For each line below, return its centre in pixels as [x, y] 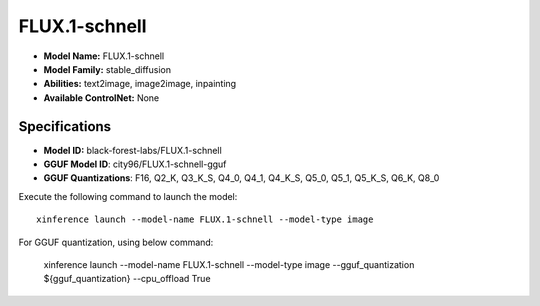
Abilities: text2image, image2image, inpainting [140, 84]
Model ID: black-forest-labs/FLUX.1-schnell [132, 150]
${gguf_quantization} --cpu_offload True [127, 279]
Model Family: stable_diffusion [107, 69]
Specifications [65, 126]
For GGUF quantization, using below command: [116, 242]
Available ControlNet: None [101, 97]
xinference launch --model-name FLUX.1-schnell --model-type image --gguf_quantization [229, 264]
